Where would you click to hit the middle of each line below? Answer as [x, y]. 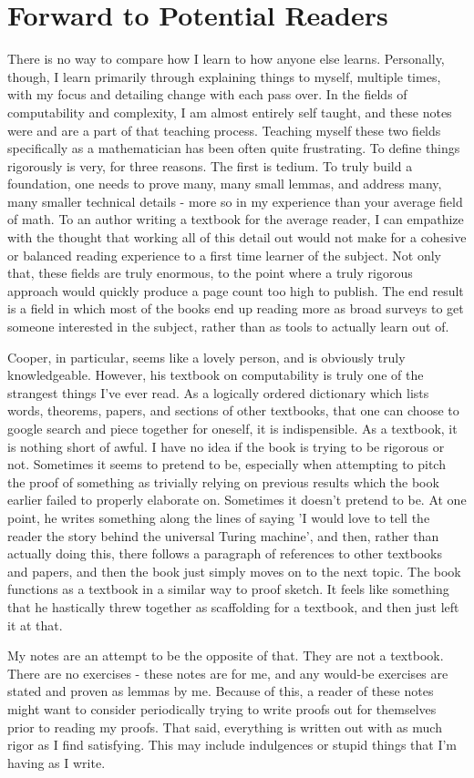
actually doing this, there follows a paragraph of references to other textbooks [225, 553]
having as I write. [57, 762]
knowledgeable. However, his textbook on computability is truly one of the [216, 375]
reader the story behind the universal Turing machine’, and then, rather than [223, 535]
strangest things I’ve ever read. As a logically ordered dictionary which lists [218, 392]
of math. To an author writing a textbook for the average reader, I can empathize [236, 219]
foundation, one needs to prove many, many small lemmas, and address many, [225, 184]
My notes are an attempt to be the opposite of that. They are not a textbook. [226, 655]
